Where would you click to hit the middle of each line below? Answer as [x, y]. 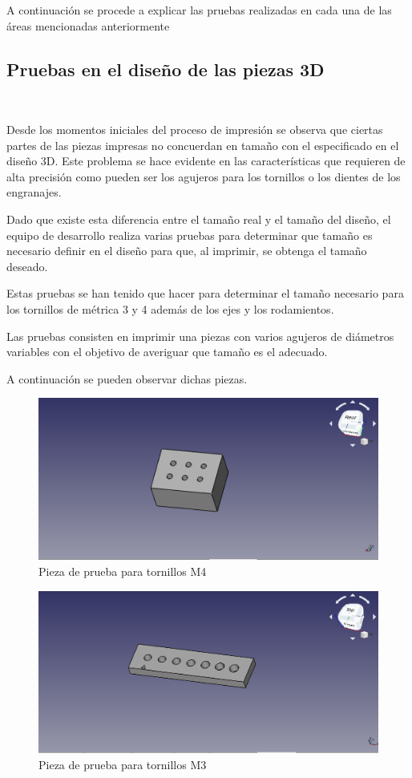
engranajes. [34, 192]
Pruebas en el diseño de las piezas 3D [166, 69]
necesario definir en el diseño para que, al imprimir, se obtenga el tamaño [187, 251]
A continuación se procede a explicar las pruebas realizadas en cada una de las [199, 10]
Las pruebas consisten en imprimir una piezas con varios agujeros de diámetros [200, 336]
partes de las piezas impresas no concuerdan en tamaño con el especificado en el [203, 145]
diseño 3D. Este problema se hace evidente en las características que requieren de [206, 161]
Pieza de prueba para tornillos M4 [123, 571]
